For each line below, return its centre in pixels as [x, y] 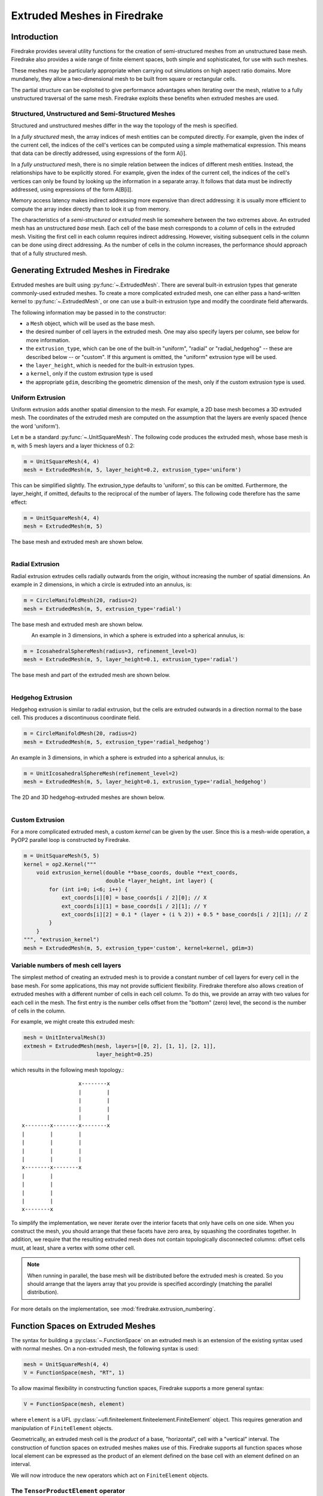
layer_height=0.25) [125, 1054]
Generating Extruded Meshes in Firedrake [90, 270]
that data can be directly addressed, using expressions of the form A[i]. [99, 153]
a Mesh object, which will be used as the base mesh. [91, 324]
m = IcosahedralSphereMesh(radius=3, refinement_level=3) [110, 651]
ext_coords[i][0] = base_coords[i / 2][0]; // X [134, 898]
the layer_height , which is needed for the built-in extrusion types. [110, 366]
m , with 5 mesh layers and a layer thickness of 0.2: [73, 445]
